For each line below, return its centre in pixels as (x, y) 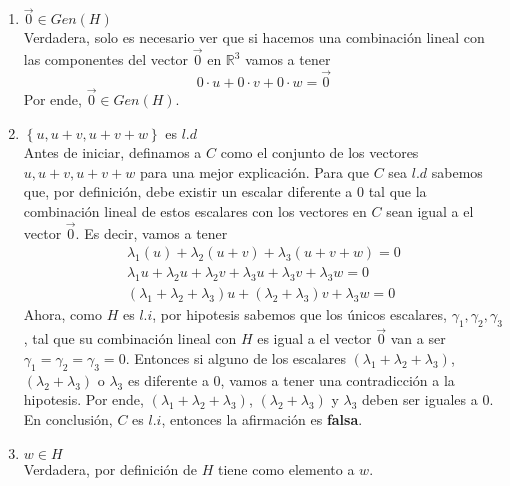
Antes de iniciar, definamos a (112, 152)
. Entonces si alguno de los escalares (235, 357)
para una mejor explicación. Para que (254, 171)
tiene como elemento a (286, 468)
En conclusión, (68, 418)
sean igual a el (430, 211)
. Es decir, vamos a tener (151, 232)
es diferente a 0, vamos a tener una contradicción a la (291, 379)
